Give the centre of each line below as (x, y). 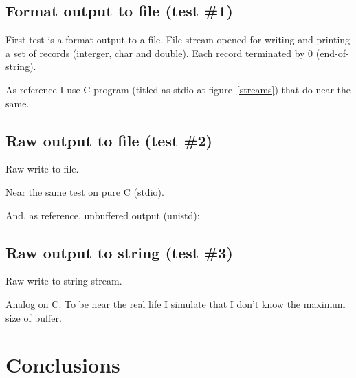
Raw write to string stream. (64, 281)
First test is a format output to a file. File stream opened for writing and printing (178, 40)
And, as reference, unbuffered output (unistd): (103, 215)
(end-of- (332, 53)
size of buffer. (34, 317)
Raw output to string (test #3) (119, 252)
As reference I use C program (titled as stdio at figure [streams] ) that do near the (178, 89)
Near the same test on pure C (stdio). (85, 191)
